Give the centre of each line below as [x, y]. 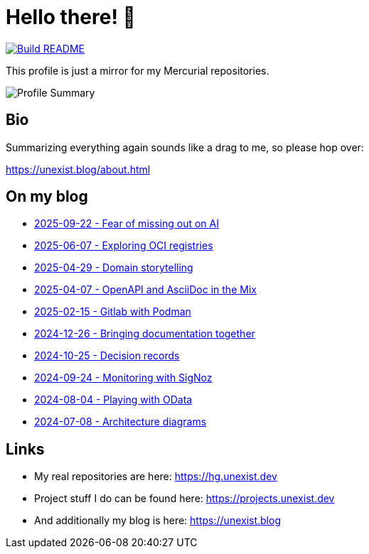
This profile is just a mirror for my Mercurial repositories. [138, 70]
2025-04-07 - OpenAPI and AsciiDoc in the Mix [145, 290]
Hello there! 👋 [71, 17]
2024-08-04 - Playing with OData [113, 400]
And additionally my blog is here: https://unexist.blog [157, 521]
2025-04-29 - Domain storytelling [114, 268]
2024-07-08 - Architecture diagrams [121, 422]
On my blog [47, 197]
